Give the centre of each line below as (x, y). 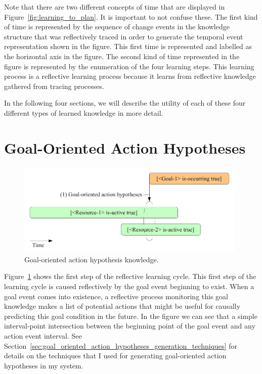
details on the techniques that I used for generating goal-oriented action (115, 356)
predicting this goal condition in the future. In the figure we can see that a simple (131, 316)
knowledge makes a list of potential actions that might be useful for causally (122, 306)
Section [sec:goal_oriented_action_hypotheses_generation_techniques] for (121, 345)
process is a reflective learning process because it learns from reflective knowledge (130, 76)
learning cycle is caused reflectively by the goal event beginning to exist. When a (129, 286)
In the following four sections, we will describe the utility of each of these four (125, 103)
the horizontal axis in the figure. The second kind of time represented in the (122, 56)
